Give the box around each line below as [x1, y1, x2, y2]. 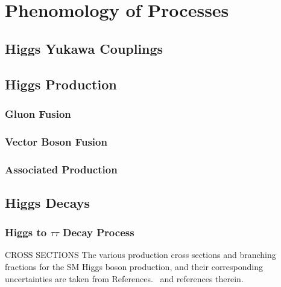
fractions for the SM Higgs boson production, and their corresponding [5, 260, 264, 273]
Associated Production [5, 161, 118, 176]
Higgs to [5, 225, 47, 240]
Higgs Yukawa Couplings [5, 39, 163, 57]
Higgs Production [5, 74, 117, 93]
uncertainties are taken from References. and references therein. [5, 272, 244, 285]
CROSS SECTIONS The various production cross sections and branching [5, 248, 276, 261]
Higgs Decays [5, 193, 90, 211]
